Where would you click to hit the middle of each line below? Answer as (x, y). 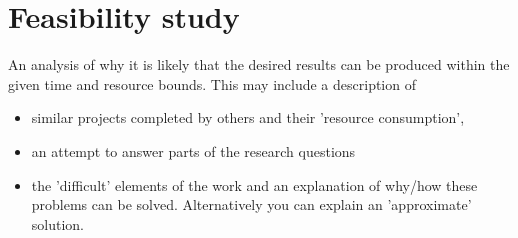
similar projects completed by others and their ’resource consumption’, (248, 117)
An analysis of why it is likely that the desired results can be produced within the (259, 64)
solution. (58, 223)
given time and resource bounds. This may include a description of (212, 83)
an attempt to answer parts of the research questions (193, 150)
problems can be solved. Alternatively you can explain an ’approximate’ (251, 204)
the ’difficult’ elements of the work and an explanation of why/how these (254, 184)
